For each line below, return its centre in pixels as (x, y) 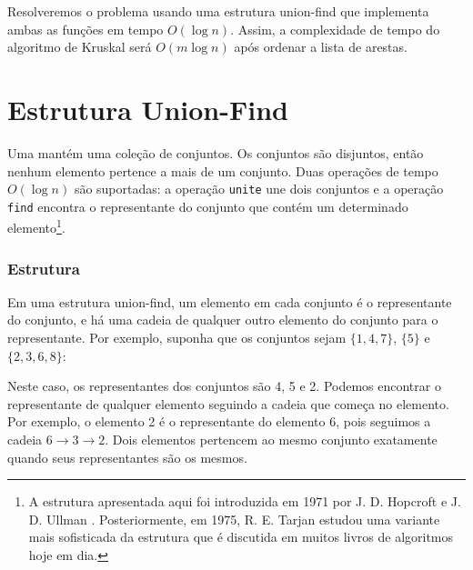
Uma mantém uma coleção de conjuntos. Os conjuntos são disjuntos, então (216, 152)
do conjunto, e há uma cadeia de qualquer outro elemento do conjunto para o (223, 320)
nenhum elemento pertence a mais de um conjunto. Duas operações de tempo (223, 170)
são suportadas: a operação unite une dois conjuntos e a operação (259, 189)
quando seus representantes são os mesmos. (127, 457)
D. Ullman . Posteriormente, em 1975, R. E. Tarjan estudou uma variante (234, 519)
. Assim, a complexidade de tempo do (335, 29)
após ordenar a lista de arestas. (321, 47)
